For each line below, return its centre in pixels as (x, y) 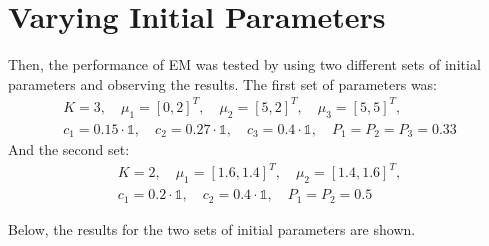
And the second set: (69, 149)
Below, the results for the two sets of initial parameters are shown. (212, 228)
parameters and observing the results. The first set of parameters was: (223, 83)
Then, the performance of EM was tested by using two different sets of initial (244, 64)
